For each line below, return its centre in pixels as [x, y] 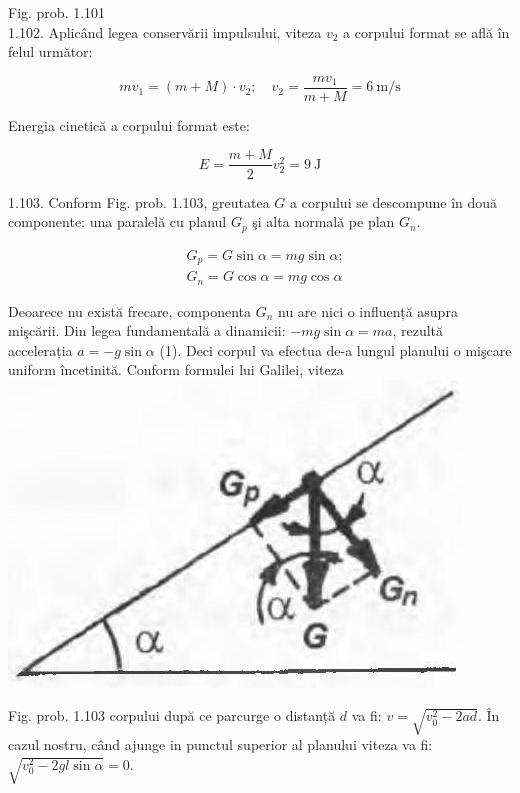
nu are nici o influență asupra [368, 310]
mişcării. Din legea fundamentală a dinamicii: [147, 330]
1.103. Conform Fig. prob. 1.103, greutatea [139, 201]
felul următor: [50, 51]
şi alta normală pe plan [323, 221]
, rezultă [418, 330]
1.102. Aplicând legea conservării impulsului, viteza [165, 31]
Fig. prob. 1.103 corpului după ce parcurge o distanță [172, 715]
